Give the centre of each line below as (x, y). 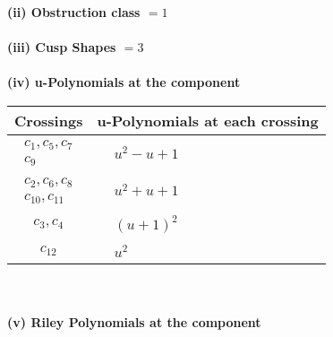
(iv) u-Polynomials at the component (124, 82)
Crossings (49, 120)
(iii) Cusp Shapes (62, 47)
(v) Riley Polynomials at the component (134, 322)
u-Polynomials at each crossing (208, 120)
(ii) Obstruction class (74, 12)
